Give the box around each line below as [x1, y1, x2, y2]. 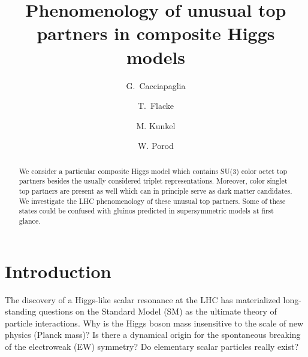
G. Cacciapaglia [126, 79, 186, 91]
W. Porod [138, 139, 174, 152]
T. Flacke [137, 99, 174, 112]
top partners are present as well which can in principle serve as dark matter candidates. [19, 185, 292, 196]
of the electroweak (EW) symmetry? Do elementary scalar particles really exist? [5, 340, 299, 352]
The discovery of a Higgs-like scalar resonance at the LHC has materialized [5, 293, 280, 306]
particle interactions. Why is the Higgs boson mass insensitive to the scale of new [5, 316, 304, 329]
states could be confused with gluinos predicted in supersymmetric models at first [19, 206, 274, 216]
